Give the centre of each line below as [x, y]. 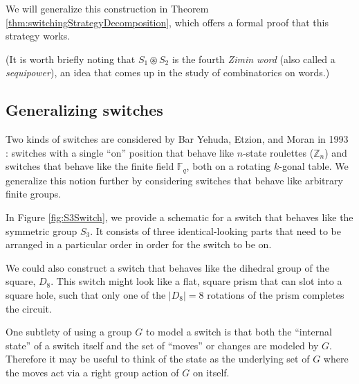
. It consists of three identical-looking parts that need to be [215, 230]
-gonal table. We [314, 166]
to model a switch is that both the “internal [239, 332]
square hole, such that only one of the [86, 294]
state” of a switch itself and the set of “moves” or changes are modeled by [162, 345]
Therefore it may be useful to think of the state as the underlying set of [158, 359]
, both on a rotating [229, 166]
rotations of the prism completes [276, 294]
